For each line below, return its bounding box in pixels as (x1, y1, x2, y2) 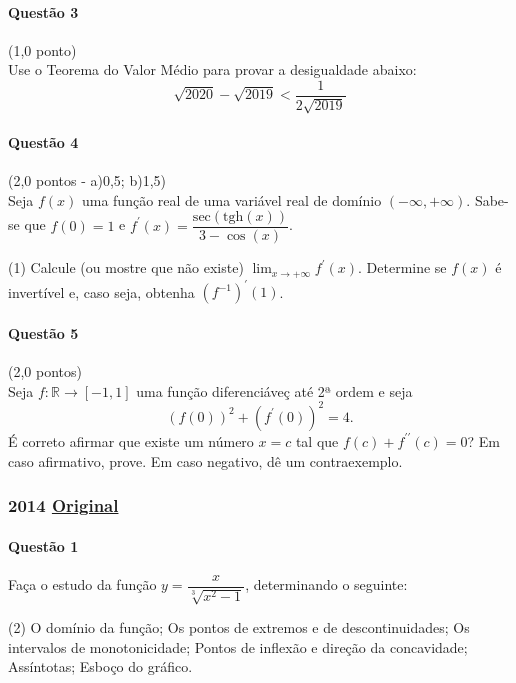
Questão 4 (8, 132, 79, 153)
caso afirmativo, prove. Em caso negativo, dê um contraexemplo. (8, 450, 403, 471)
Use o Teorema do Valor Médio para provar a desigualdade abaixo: (8, 59, 417, 80)
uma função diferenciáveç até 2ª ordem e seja (136, 380, 413, 401)
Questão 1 (8, 535, 79, 556)
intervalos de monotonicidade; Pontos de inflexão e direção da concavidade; (8, 636, 468, 657)
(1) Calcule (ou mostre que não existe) (8, 257, 244, 278)
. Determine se (358, 257, 447, 278)
